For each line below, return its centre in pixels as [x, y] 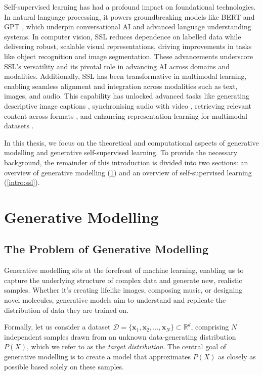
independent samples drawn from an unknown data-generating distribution [120, 336]
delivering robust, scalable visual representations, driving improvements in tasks [128, 46]
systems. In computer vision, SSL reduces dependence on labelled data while [123, 36]
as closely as [237, 357]
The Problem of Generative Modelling [106, 249]
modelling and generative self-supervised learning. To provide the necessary [121, 152]
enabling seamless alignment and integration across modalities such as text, [121, 86]
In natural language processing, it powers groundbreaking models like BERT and [129, 16]
